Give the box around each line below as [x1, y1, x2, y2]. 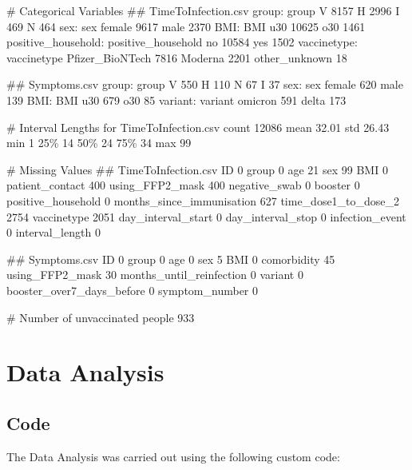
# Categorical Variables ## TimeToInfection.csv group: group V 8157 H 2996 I [6, 2, 400, 18]
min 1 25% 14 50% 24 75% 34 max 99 [6, 134, 192, 151]
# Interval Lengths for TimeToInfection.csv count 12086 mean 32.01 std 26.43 [6, 118, 390, 135]
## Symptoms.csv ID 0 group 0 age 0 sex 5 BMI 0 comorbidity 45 [6, 250, 335, 267]
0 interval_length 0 [6, 224, 101, 241]
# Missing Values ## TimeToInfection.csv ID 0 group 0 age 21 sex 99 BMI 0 [6, 161, 388, 177]
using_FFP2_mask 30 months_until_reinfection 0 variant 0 [6, 266, 303, 283]
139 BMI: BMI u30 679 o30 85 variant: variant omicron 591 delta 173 [6, 91, 347, 108]
